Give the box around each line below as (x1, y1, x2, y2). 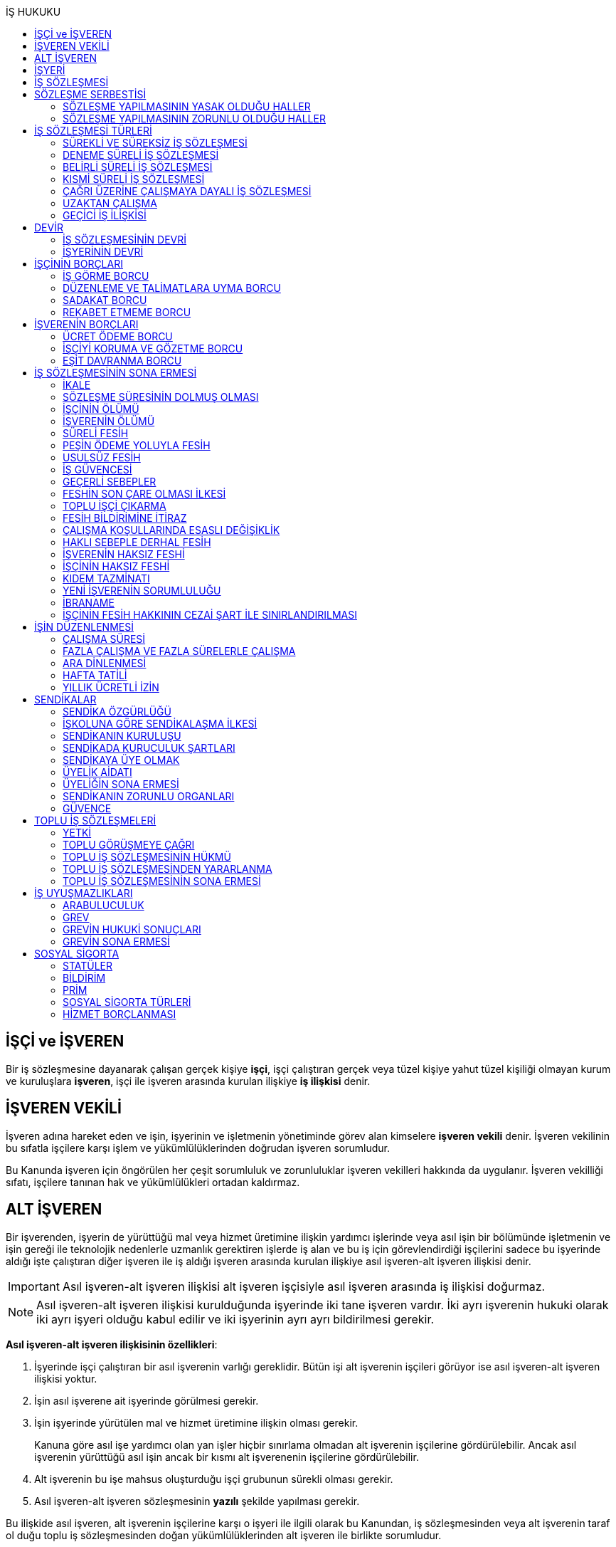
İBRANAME (63, 597, 115, 609)
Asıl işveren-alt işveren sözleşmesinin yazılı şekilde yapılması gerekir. (34, 1494, 360, 1507)
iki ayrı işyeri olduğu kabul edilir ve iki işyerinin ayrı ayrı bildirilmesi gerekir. (36, 1311, 435, 1326)
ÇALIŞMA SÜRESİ (63, 633, 146, 645)
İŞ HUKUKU (6, 6, 61, 18)
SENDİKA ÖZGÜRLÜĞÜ (63, 706, 171, 718)
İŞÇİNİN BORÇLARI (34, 258, 123, 270)
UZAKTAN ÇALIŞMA (63, 197, 157, 209)
